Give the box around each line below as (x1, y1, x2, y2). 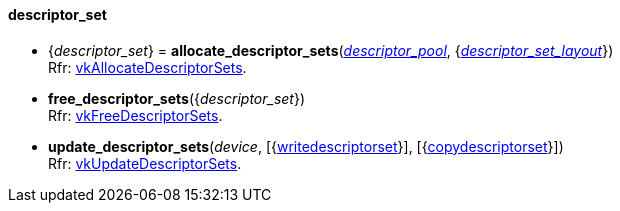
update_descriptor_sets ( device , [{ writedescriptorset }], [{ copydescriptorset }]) (48, 137, 564, 155)
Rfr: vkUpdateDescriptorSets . (48, 154, 242, 172)
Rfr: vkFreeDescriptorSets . (48, 106, 223, 124)
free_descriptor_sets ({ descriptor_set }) (48, 89, 306, 107)
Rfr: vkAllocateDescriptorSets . (48, 58, 247, 76)
